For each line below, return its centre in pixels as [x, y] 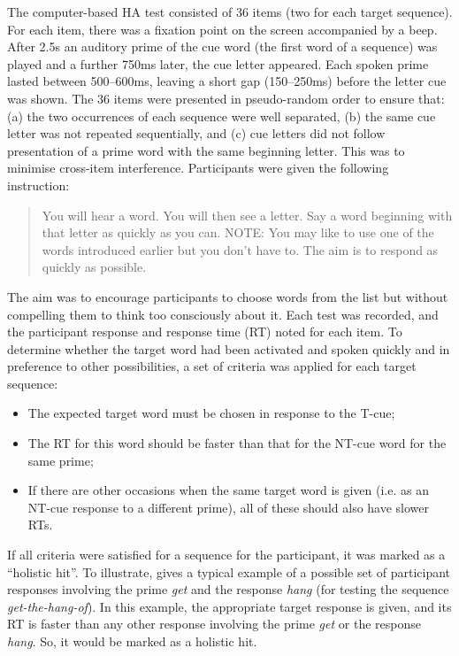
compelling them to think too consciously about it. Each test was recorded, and [223, 314]
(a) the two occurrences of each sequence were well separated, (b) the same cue [222, 116]
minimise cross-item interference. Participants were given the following [198, 168]
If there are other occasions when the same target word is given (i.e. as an [228, 490]
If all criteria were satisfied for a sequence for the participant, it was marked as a [226, 555]
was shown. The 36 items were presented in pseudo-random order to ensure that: [226, 98]
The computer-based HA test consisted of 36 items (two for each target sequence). [230, 12]
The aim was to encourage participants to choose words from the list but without [228, 296]
